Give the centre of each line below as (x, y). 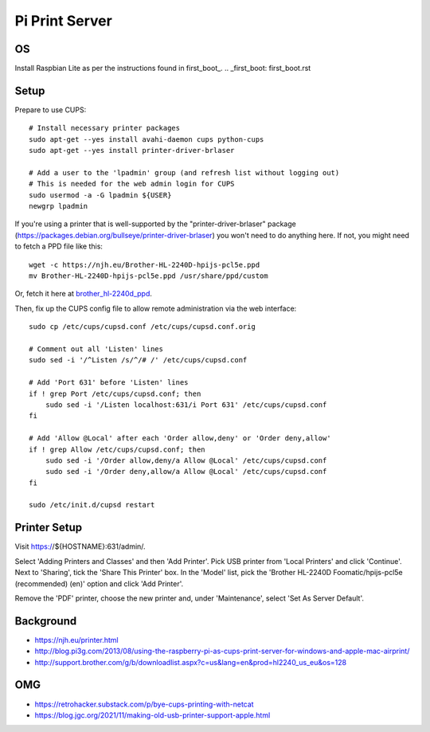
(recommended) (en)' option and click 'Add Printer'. (99, 583)
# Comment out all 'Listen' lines (96, 349)
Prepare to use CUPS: (51, 110)
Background (46, 621)
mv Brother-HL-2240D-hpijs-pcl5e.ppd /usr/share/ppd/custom (149, 276)
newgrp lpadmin (59, 206)
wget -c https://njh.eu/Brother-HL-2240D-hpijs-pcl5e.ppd (145, 264)
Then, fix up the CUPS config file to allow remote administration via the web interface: (156, 308)
